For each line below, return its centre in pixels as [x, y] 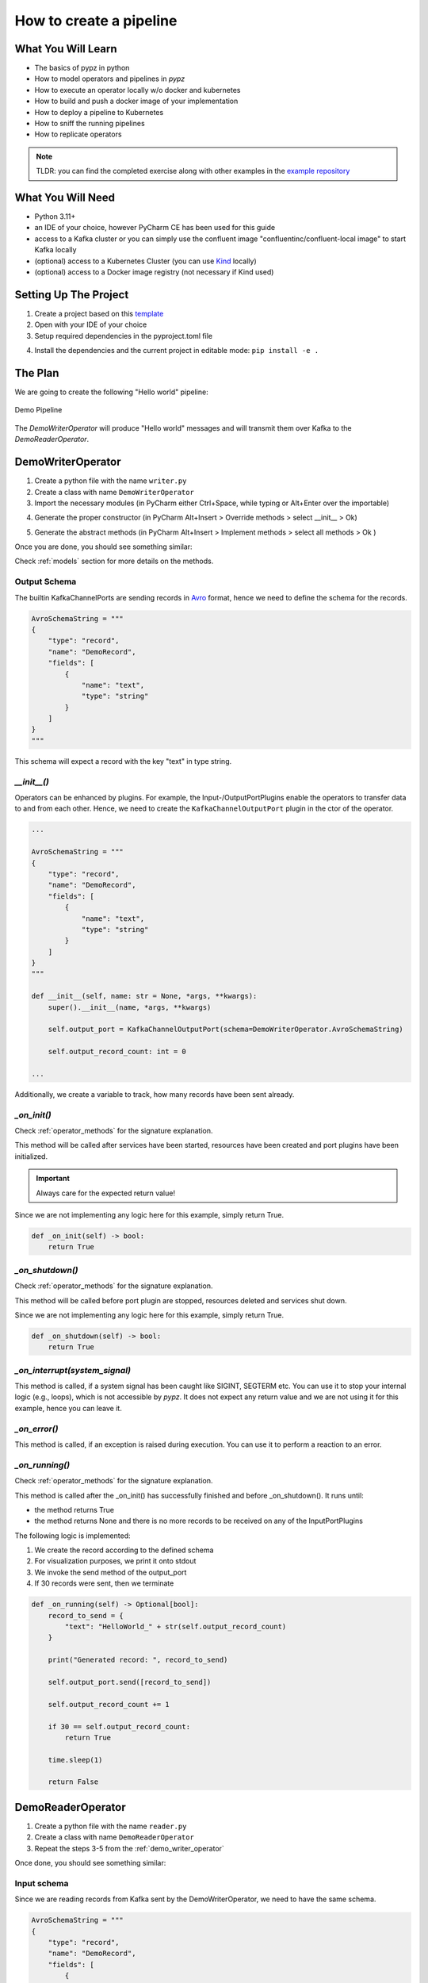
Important [53, 1179]
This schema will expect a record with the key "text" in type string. [123, 761]
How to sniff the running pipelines [90, 124]
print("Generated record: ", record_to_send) [138, 1660]
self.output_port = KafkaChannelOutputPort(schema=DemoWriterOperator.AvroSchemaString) [225, 1030]
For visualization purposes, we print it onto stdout [115, 1561]
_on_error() [36, 1429]
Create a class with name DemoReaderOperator [114, 1837]
